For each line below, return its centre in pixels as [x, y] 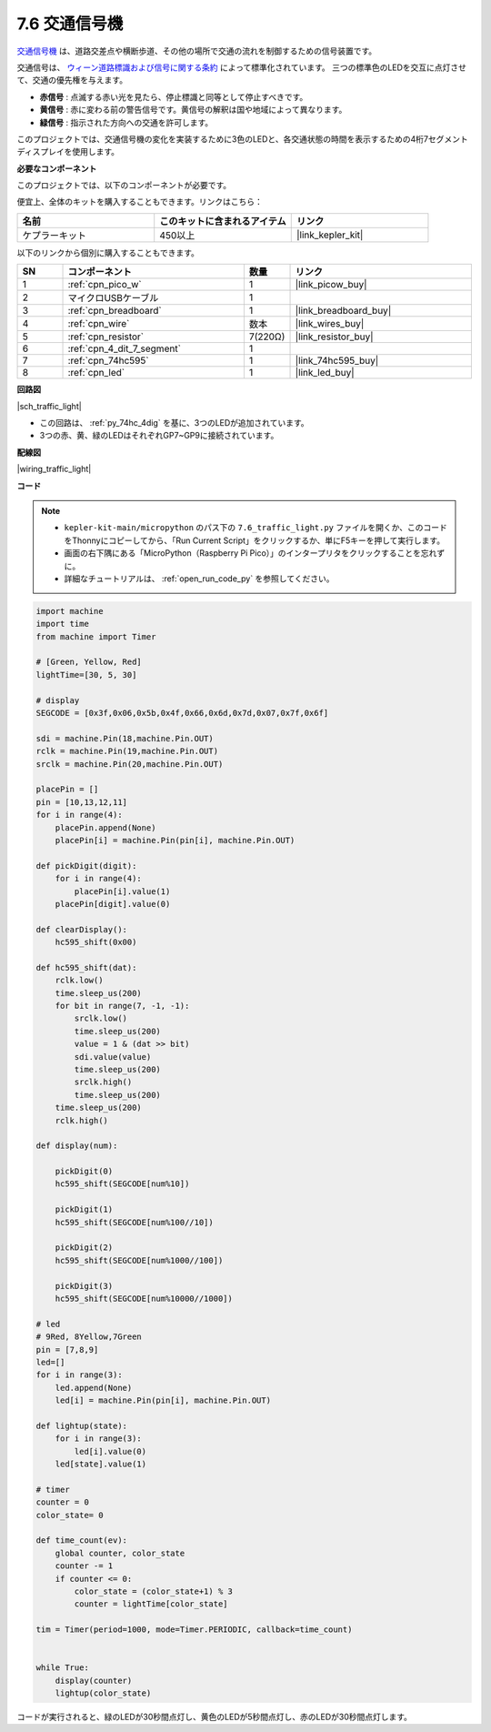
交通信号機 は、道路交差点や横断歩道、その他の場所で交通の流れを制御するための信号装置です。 [197, 51]
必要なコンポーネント [57, 168]
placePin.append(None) [105, 827]
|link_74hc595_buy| [337, 361]
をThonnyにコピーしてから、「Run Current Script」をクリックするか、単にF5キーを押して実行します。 [255, 540]
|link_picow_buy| [331, 285]
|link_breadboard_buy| [343, 311]
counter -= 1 [84, 1566]
